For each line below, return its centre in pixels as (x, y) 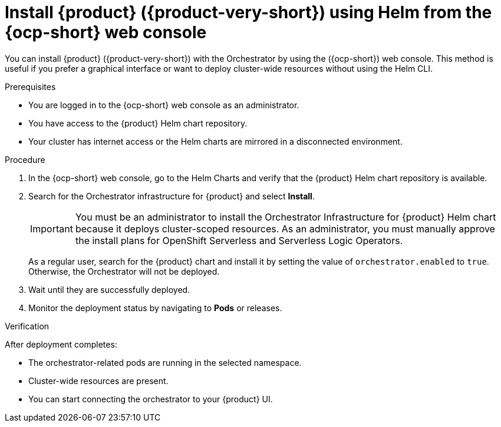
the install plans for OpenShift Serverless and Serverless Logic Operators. (239, 240)
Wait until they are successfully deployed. (109, 289)
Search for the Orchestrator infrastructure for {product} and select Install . (172, 196)
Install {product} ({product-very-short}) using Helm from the (248, 12)
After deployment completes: (61, 344)
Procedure (25, 159)
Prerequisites (30, 86)
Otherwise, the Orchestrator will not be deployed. (124, 271)
